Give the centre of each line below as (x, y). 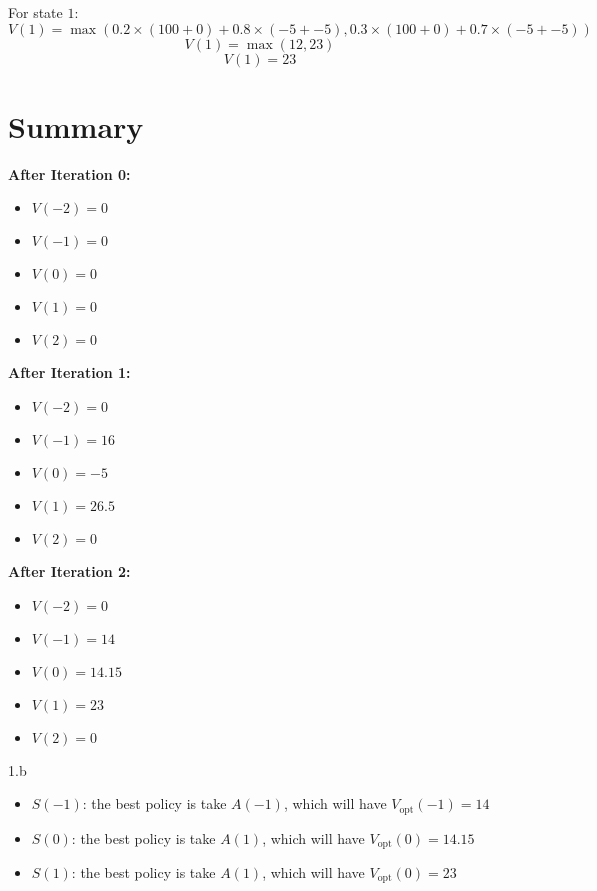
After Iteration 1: (69, 372)
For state (35, 12)
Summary (76, 125)
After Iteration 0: (69, 173)
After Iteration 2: (69, 570)
